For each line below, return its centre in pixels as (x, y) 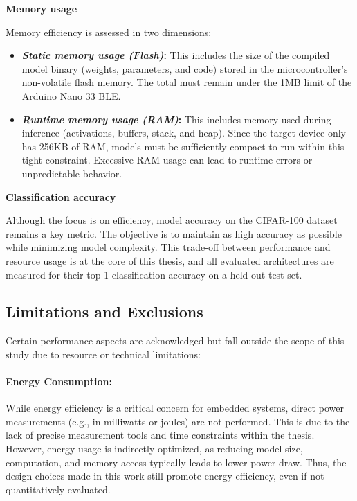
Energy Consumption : (59, 381)
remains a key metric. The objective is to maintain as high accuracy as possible (174, 233)
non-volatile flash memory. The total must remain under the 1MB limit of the (187, 82)
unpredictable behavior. (72, 173)
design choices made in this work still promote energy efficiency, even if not (165, 476)
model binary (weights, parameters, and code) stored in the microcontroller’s (185, 68)
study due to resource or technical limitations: (103, 354)
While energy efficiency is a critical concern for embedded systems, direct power (175, 408)
